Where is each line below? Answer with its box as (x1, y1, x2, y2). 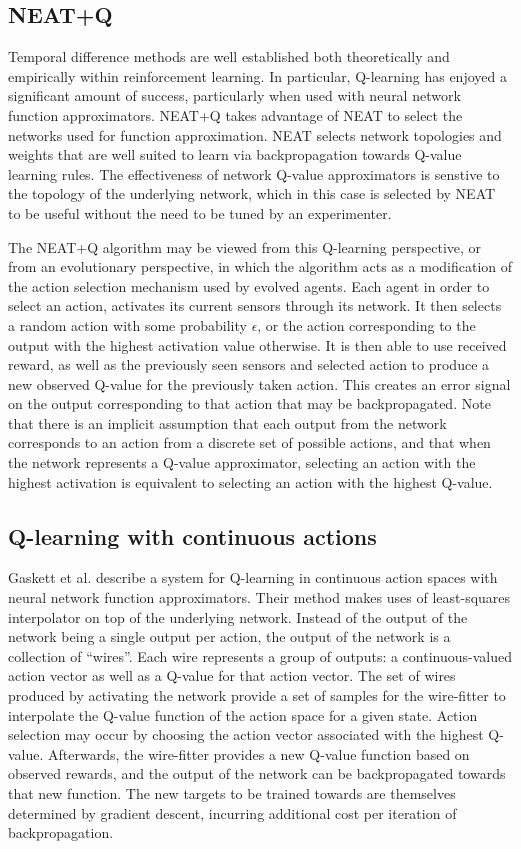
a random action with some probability (8, 314, 247, 335)
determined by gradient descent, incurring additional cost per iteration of (8, 802, 457, 823)
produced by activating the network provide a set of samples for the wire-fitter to (8, 685, 506, 706)
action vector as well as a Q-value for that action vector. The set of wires (8, 665, 456, 686)
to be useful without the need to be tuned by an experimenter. (8, 202, 392, 223)
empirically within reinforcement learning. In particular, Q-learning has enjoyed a (8, 65, 507, 86)
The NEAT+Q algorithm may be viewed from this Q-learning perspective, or (8, 236, 482, 257)
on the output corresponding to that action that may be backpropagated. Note (8, 393, 491, 414)
